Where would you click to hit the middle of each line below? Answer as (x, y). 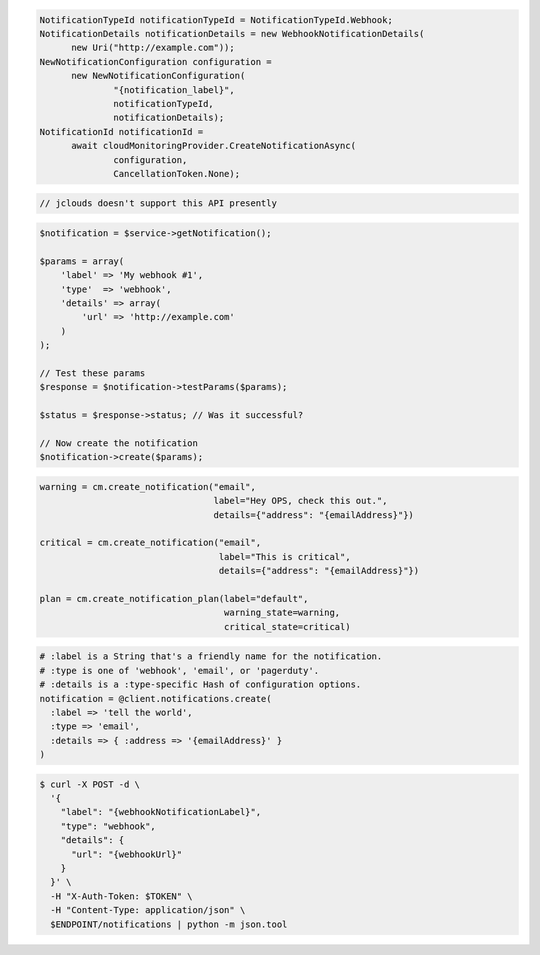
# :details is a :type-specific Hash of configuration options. (200, 684)
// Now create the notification (119, 443)
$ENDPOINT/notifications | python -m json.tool (169, 924)
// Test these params (92, 373)
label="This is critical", (284, 556)
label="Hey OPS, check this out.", (300, 501)
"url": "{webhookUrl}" (127, 854)
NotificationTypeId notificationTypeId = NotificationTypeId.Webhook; (216, 19)
